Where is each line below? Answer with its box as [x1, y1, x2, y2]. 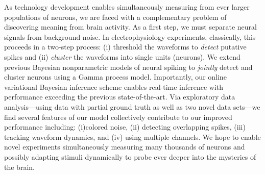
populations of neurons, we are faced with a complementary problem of [4, 11, 227, 22]
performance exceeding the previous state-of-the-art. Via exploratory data [4, 91, 235, 102]
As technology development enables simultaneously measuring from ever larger [4, 2, 250, 12]
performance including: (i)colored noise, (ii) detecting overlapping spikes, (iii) [4, 121, 246, 132]
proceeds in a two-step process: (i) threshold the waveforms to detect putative [4, 41, 247, 52]
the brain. [4, 161, 35, 172]
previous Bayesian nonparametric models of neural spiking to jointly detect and [4, 61, 253, 72]
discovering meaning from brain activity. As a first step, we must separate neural [4, 21, 257, 32]
